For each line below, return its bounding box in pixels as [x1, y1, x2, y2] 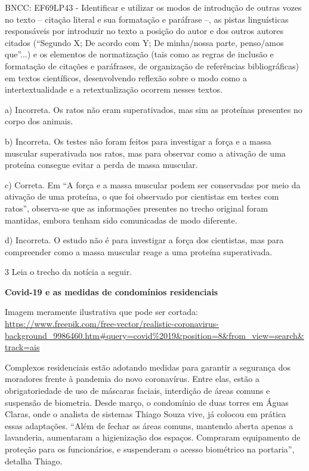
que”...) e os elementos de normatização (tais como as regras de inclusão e [5, 48, 274, 60]
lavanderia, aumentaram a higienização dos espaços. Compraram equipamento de [5, 431, 301, 444]
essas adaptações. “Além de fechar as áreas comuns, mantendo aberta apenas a [5, 419, 293, 432]
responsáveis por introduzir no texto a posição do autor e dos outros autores [5, 25, 284, 37]
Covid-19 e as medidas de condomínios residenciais [5, 285, 218, 298]
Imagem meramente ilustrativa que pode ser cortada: [5, 305, 198, 318]
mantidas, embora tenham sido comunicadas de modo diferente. [5, 213, 237, 226]
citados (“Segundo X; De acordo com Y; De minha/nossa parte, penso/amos [5, 36, 284, 48]
